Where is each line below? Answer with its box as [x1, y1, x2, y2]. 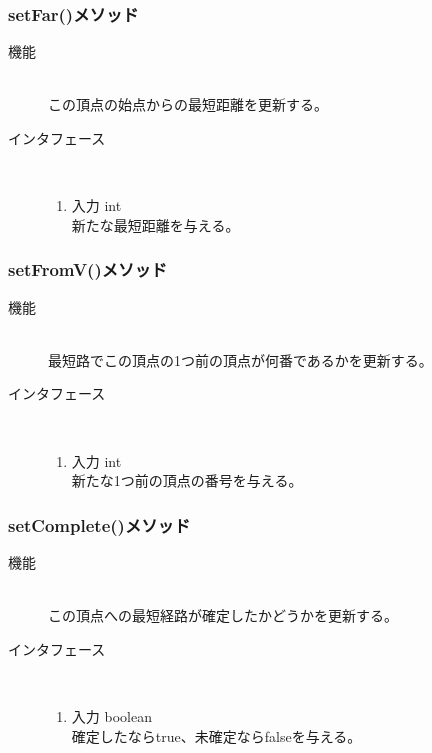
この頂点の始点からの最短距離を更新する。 [48, 94, 328, 115]
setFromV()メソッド [8, 257, 168, 282]
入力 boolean [71, 705, 152, 726]
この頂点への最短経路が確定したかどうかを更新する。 [48, 605, 398, 626]
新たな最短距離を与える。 [71, 214, 240, 235]
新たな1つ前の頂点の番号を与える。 [71, 470, 303, 491]
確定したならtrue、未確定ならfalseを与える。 [71, 725, 362, 746]
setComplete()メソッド [8, 512, 191, 537]
